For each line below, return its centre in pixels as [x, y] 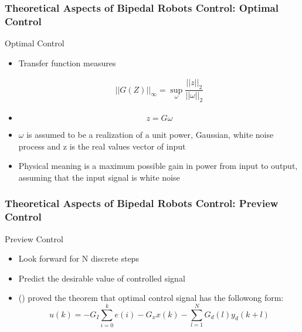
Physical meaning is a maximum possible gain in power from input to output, [158, 166]
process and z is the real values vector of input [102, 146]
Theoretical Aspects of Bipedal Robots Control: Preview [142, 203]
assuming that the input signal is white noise [99, 177]
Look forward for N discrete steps [79, 258]
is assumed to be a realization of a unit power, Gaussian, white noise [150, 134]
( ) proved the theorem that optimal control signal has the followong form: [151, 298]
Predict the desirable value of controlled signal [102, 278]
